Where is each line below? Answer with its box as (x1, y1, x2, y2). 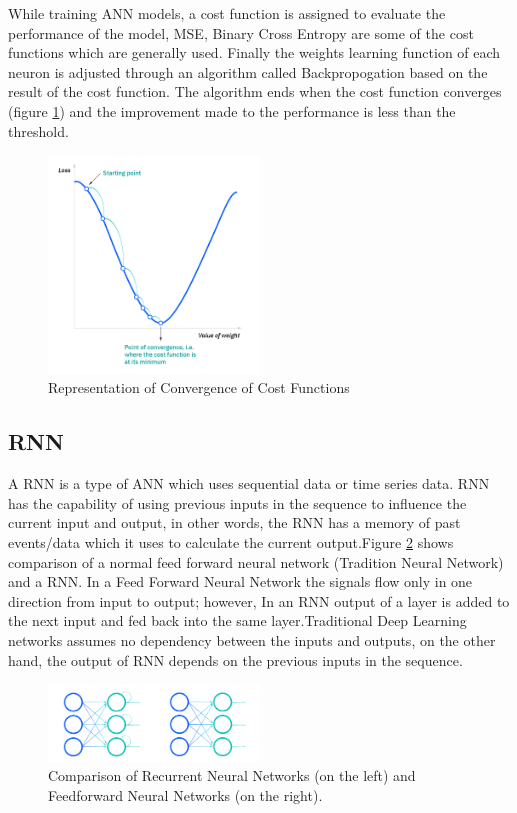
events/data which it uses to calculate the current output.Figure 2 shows (8, 531, 454, 552)
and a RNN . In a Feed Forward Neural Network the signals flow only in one (8, 571, 473, 592)
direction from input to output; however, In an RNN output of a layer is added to (8, 590, 510, 611)
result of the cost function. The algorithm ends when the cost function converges (8, 81, 502, 102)
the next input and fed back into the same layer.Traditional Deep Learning (8, 610, 467, 631)
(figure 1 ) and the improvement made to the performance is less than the (8, 100, 456, 121)
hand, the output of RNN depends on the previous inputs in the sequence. (8, 649, 463, 670)
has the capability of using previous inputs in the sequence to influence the (8, 492, 467, 513)
